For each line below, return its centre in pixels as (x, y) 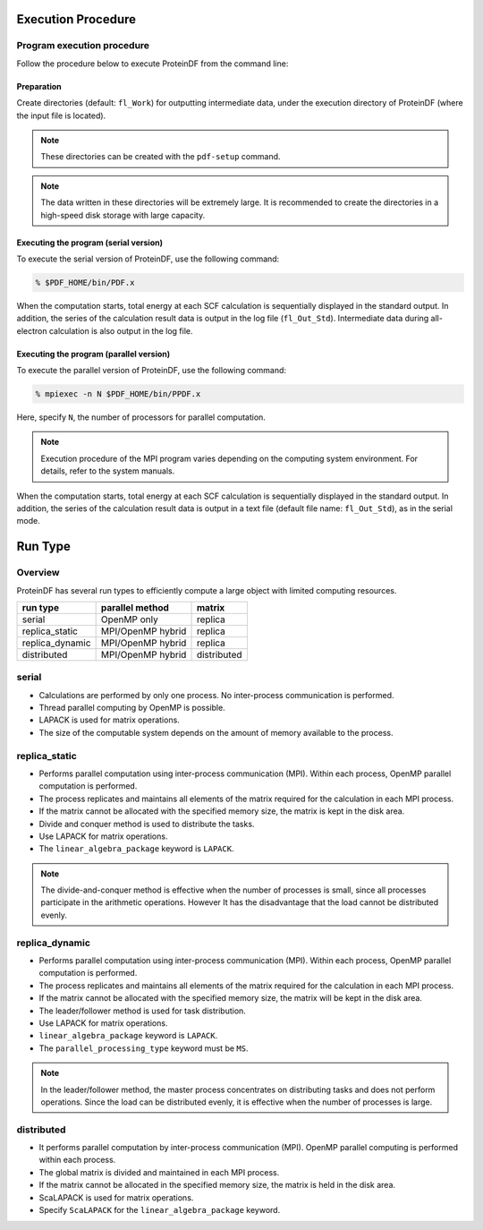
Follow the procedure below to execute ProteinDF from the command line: (153, 64)
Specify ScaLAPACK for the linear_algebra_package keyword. (160, 1210)
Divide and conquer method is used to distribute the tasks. (147, 824)
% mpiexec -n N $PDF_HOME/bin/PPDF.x (118, 394)
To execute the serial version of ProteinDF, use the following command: (148, 259)
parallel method (135, 607)
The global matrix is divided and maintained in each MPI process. (159, 1172)
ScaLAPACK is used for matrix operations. (116, 1197)
